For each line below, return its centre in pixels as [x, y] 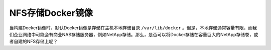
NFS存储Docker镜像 [51, 13]
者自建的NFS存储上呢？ [33, 42]
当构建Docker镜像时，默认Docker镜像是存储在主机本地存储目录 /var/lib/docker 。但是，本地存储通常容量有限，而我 [133, 28]
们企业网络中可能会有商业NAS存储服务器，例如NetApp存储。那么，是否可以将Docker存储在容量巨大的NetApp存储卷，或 [134, 34]
